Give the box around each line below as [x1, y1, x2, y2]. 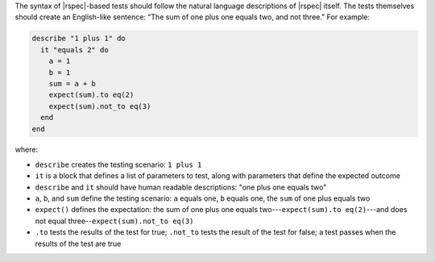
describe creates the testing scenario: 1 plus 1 [35, 160, 202, 169]
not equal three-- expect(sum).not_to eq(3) [35, 216, 194, 226]
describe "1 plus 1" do [31, 34, 126, 44]
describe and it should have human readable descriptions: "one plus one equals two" [35, 182, 327, 192]
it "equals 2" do [40, 45, 109, 54]
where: [14, 145, 39, 155]
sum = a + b [48, 79, 97, 88]
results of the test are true [35, 239, 122, 248]
